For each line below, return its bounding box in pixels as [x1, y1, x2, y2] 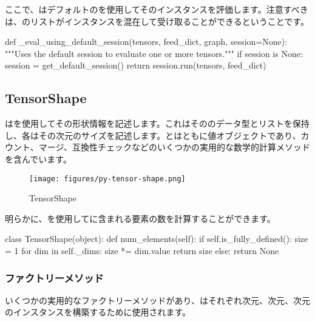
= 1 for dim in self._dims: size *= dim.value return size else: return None [5, 244, 279, 257]
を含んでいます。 [5, 152, 72, 165]
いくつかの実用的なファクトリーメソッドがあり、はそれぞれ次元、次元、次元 [5, 293, 310, 306]
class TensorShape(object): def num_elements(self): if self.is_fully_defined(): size [5, 232, 308, 245]
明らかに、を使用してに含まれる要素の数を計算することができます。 [5, 212, 276, 224]
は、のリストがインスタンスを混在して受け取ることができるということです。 [5, 15, 309, 27]
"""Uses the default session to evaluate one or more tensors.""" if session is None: [5, 47, 303, 59]
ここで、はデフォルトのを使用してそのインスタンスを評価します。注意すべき [5, 3, 308, 15]
